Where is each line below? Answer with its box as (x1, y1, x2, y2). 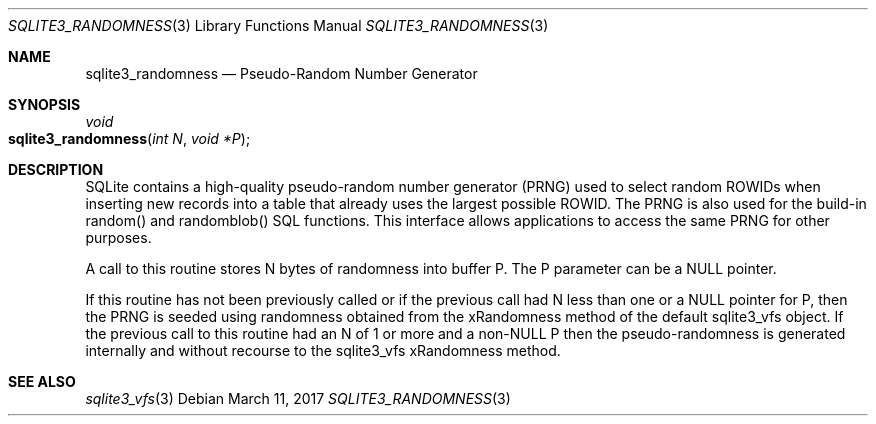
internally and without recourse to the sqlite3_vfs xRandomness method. (85, 342, 561, 359)
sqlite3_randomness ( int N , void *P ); (8, 130, 251, 147)
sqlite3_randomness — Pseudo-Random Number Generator (85, 65, 478, 82)
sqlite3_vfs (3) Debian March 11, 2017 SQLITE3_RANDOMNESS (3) (85, 390, 511, 407)
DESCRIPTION (8, 161, 104, 178)
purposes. (85, 229, 152, 246)
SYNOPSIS (8, 96, 81, 113)
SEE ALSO (8, 373, 76, 390)
